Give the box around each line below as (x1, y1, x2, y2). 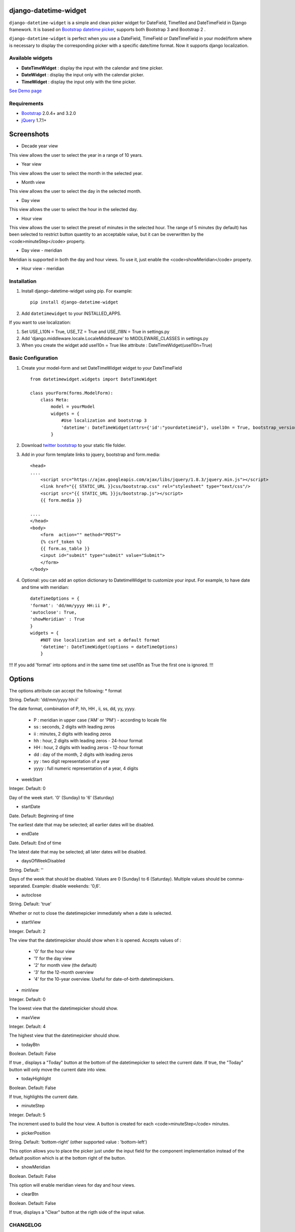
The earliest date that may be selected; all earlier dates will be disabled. (9, 821, 154, 827)
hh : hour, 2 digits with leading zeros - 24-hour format (33, 738, 143, 744)
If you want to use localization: (9, 319, 71, 325)
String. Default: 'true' (9, 901, 52, 907)
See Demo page (9, 88, 42, 94)
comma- (227, 876, 244, 882)
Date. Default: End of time (9, 840, 61, 846)
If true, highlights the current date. (9, 1094, 79, 1100)
